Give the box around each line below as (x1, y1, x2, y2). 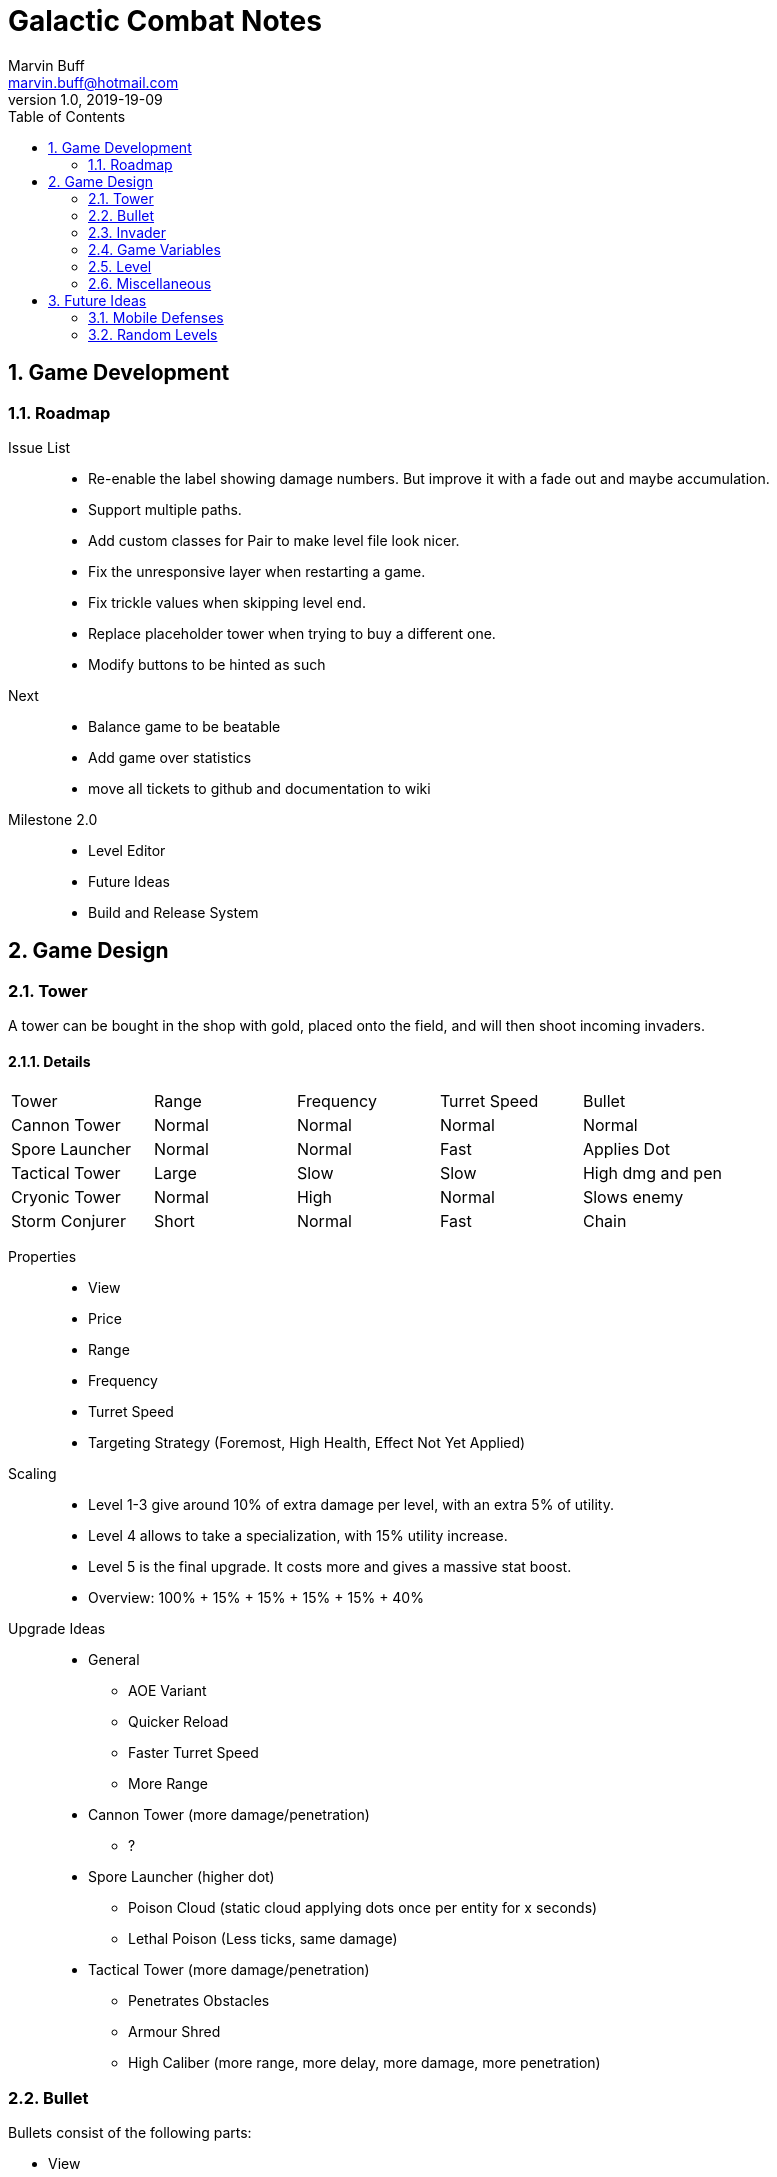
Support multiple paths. (88, 500, 242, 518)
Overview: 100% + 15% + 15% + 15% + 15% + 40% (88, 1589, 424, 1607)
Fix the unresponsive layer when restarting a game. (88, 562, 426, 580)
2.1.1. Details (8, 1052, 91, 1070)
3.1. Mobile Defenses (88, 308, 224, 326)
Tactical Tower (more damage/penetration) (88, 1961, 370, 1979)
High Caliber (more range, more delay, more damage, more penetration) (128, 2054, 601, 2072)
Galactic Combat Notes (8, 4, 322, 38)
